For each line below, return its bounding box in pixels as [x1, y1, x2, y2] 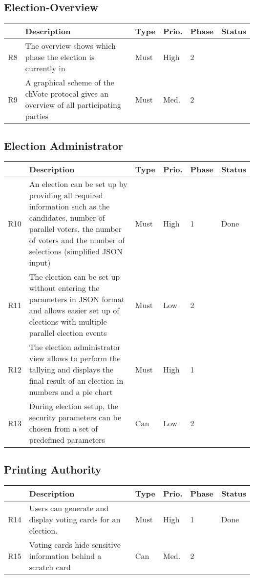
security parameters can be [29, 412, 122, 423]
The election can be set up [29, 271, 120, 283]
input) [29, 257, 51, 269]
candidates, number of [29, 212, 105, 224]
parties [25, 110, 49, 122]
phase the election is [25, 51, 95, 63]
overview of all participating [25, 99, 121, 111]
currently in [25, 62, 65, 74]
